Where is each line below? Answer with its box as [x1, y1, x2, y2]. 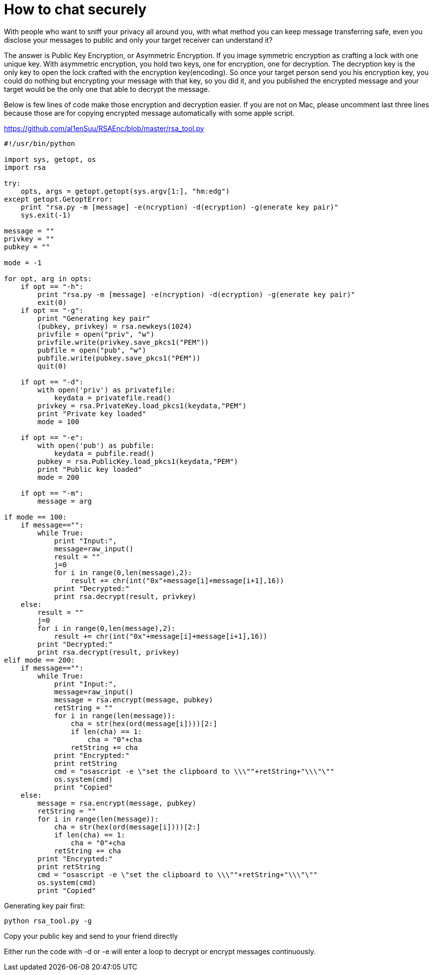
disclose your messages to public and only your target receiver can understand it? [4, 35, 273, 44]
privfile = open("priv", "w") [37, 330, 155, 338]
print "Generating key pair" [37, 314, 151, 322]
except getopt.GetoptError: [4, 195, 113, 203]
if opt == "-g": [20, 306, 84, 314]
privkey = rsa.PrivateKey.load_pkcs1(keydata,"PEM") [37, 401, 247, 410]
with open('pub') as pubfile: [37, 441, 155, 450]
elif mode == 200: [4, 656, 75, 664]
